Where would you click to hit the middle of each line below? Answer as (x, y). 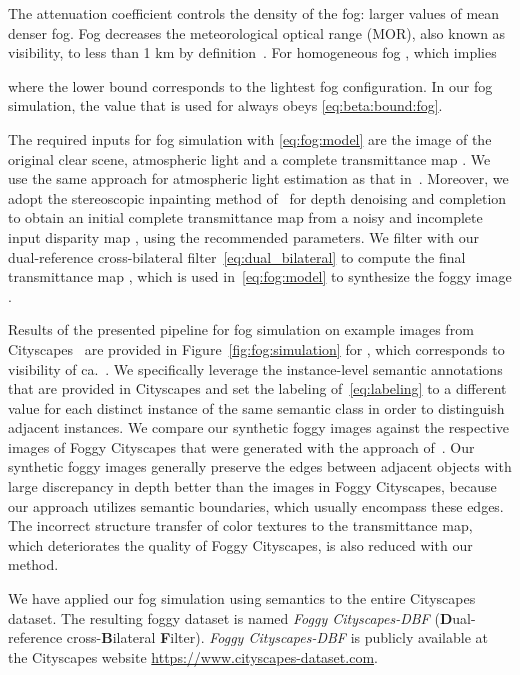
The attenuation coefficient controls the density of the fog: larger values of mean (254, 13)
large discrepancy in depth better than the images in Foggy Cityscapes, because (252, 486)
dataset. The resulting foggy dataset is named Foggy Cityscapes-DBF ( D (230, 617)
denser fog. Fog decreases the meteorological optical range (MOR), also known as (257, 32)
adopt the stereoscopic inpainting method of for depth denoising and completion (257, 197)
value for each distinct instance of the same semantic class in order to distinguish (256, 407)
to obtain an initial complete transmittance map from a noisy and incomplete (245, 217)
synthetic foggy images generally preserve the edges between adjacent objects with (260, 466)
